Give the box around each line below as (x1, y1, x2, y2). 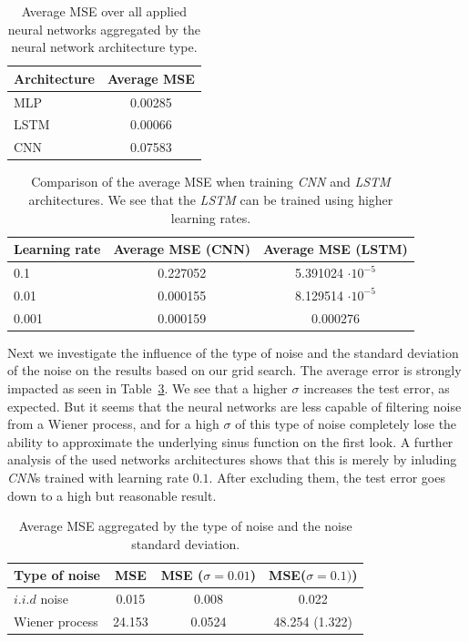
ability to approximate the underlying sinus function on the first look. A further (7, 432, 454, 451)
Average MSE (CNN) (113, 239, 250, 259)
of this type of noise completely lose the (235, 414, 457, 433)
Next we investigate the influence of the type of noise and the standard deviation (7, 342, 459, 362)
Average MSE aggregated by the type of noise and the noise (18, 516, 352, 535)
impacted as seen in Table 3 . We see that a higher (7, 379, 288, 397)
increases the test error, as (303, 379, 450, 397)
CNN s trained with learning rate (7, 467, 189, 486)
